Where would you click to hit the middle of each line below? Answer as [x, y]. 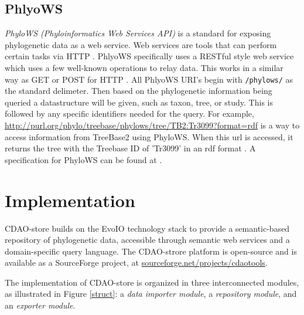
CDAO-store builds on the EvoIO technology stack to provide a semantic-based [147, 228]
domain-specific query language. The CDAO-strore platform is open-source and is [151, 251]
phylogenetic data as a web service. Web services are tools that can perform [141, 44]
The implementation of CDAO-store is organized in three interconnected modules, [152, 282]
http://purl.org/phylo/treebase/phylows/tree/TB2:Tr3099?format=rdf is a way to [152, 125]
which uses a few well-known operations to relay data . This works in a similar [144, 67]
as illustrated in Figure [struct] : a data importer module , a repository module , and [151, 294]
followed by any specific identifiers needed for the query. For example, [129, 114]
